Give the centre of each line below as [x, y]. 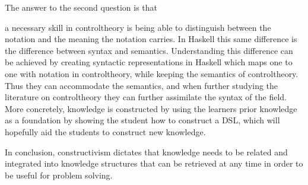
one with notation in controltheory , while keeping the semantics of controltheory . [152, 73]
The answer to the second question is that [81, 7]
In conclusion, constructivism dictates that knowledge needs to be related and [146, 151]
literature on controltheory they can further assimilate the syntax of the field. [146, 97]
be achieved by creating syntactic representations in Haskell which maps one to [149, 62]
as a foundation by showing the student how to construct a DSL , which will [142, 120]
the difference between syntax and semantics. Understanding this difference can [149, 50]
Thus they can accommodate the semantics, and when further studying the [142, 85]
